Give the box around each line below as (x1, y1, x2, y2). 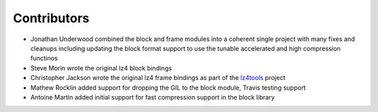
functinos (30, 54, 58, 63)
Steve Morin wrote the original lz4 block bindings (30, 63, 172, 72)
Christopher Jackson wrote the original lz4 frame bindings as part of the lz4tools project (30, 74, 286, 82)
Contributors (13, 10, 90, 26)
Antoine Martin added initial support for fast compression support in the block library (30, 93, 275, 101)
